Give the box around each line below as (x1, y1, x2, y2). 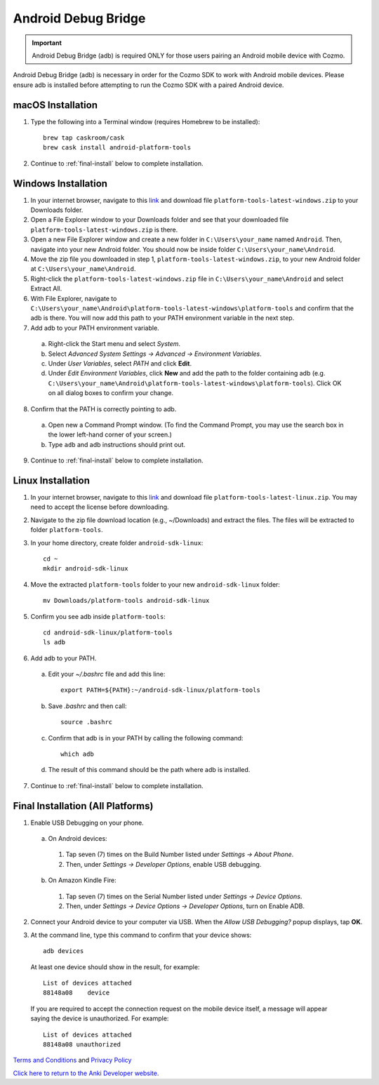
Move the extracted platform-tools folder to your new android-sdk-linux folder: (30, 580, 281, 589)
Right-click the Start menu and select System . (48, 340, 181, 348)
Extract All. (30, 284, 62, 293)
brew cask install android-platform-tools (43, 144, 192, 152)
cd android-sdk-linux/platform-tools (43, 628, 173, 637)
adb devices (43, 947, 84, 955)
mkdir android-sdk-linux (43, 565, 128, 573)
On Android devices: (48, 834, 108, 843)
